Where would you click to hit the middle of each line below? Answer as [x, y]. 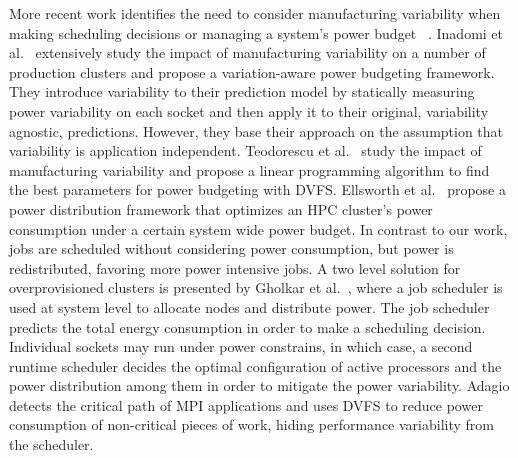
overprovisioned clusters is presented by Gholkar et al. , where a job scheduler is [256, 287]
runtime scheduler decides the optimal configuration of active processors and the [255, 365]
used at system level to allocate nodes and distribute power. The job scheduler [249, 306]
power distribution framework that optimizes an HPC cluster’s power [221, 208]
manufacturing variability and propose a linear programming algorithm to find [249, 169]
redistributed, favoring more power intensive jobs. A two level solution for [235, 267]
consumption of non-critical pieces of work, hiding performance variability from [251, 424]
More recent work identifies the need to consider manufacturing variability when [255, 13]
